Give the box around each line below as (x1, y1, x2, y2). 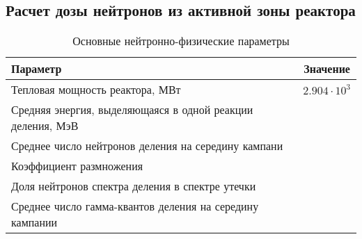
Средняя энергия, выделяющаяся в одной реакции (11, 101, 253, 118)
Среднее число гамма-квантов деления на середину (11, 198, 259, 215)
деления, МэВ (11, 117, 79, 134)
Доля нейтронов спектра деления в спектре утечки (11, 178, 256, 195)
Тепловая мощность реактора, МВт (11, 81, 181, 98)
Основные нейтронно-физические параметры (72, 33, 290, 49)
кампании (11, 214, 58, 231)
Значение (304, 60, 350, 77)
